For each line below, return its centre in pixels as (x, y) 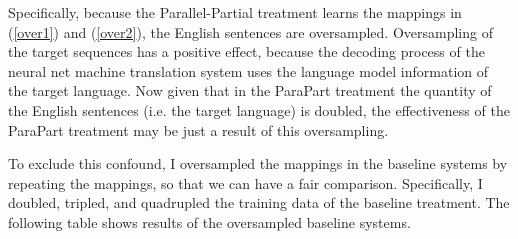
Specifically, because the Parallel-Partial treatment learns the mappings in (235, 12)
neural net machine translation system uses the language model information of (248, 70)
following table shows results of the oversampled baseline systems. (209, 221)
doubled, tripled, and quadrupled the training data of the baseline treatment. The (259, 202)
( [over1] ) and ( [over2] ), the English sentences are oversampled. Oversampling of (250, 31)
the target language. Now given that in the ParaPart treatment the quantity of (250, 90)
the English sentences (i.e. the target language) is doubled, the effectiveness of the (259, 109)
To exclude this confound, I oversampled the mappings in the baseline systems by (258, 163)
